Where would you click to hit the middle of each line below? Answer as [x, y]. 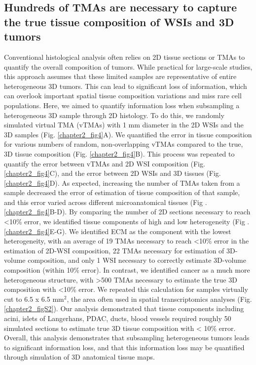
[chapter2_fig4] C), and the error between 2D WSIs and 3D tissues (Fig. [112, 173]
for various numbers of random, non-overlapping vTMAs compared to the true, [124, 144]
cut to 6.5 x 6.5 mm [34, 299]
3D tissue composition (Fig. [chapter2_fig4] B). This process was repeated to [119, 153]
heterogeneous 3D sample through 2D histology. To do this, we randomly [114, 115]
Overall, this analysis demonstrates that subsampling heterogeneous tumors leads [127, 338]
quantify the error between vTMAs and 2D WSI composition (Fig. [105, 163]
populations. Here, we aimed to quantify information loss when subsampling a [122, 105]
